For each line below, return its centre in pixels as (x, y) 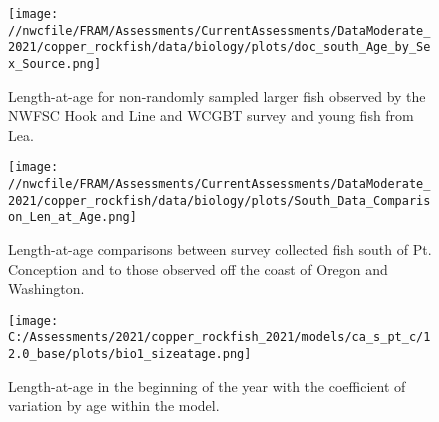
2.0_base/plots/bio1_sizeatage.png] (130, 354)
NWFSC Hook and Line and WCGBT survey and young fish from (211, 115)
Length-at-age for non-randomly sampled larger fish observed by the (217, 95)
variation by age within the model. (114, 405)
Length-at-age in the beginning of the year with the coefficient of (207, 385)
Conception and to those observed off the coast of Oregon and (198, 268)
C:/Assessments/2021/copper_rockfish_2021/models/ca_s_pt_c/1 (219, 337)
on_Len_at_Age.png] (72, 217)
